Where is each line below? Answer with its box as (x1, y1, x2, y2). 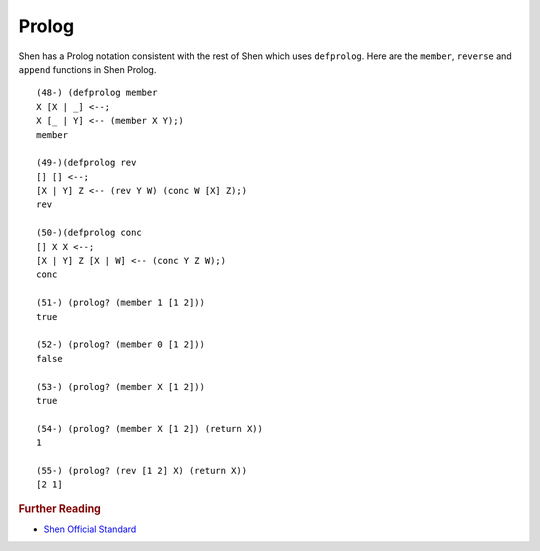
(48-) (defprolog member (36, 87, 158, 99)
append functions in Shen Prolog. (18, 63, 157, 75)
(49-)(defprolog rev (36, 157, 137, 169)
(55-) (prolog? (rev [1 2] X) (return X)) (36, 465, 248, 476)
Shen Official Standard (43, 523, 137, 535)
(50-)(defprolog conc (36, 227, 142, 239)
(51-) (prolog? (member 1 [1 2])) (36, 297, 205, 309)
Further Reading (18, 501, 102, 515)
